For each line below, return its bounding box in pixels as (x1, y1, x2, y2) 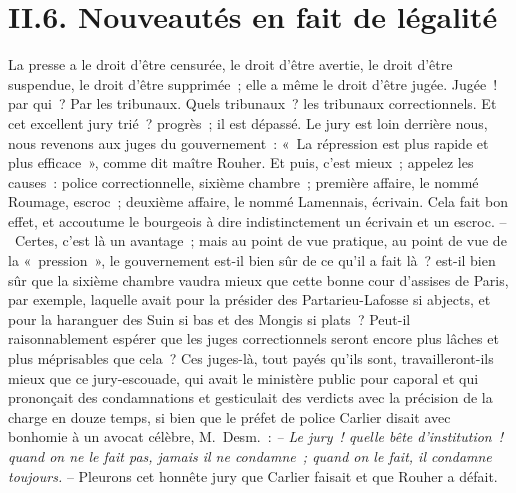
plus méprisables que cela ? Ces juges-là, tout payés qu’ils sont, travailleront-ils (8, 348, 494, 369)
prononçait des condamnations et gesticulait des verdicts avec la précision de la (8, 387, 493, 408)
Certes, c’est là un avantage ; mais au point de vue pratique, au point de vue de (14, 230, 507, 251)
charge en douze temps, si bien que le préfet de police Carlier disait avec (8, 406, 451, 427)
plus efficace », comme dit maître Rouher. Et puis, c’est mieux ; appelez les (8, 152, 474, 173)
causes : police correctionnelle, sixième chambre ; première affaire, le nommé (8, 171, 479, 192)
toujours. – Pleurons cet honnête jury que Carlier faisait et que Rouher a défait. (8, 465, 498, 486)
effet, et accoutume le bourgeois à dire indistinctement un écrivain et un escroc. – (8, 210, 507, 231)
